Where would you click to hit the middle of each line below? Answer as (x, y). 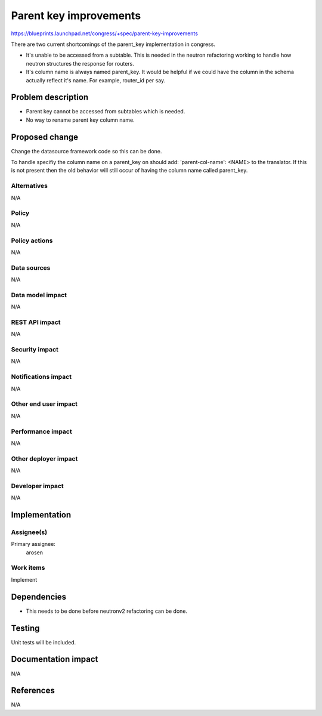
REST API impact (36, 322)
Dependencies (39, 597)
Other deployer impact (44, 458)
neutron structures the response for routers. (80, 63)
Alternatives (29, 186)
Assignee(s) (29, 532)
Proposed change (45, 137)
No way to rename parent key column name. (80, 120)
